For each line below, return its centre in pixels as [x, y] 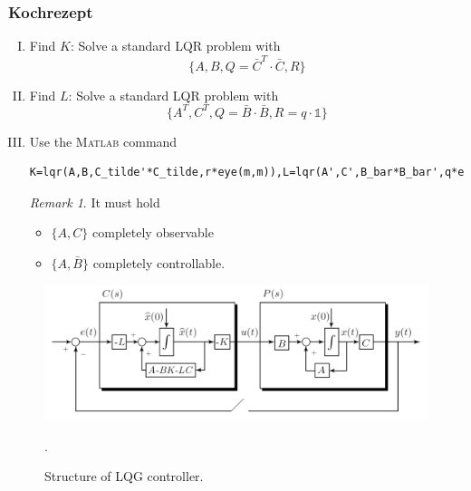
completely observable [153, 232]
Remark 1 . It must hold [95, 202]
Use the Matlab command [103, 141]
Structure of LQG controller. [124, 476]
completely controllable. [159, 263]
